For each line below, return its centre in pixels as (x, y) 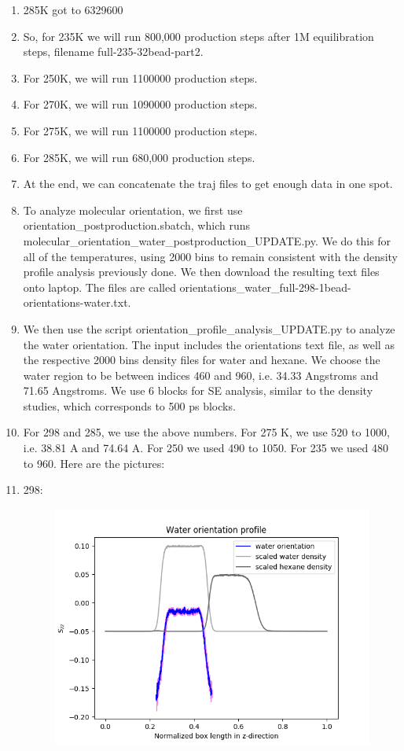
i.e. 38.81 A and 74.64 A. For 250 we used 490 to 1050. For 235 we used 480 (206, 448)
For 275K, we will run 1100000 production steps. (140, 130)
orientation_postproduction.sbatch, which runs (136, 225)
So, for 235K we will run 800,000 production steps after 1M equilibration (198, 36)
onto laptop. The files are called (99, 287)
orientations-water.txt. (77, 302)
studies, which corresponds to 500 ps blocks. (129, 405)
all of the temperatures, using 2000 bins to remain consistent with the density (210, 256)
